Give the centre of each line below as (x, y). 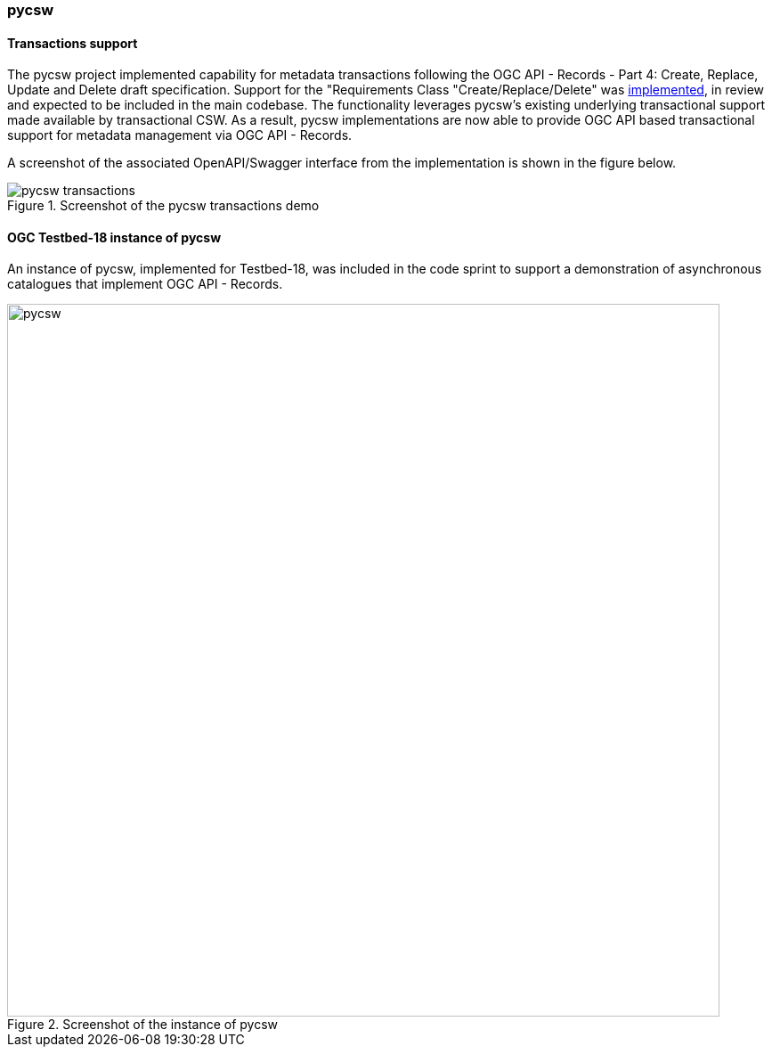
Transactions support (73, 43)
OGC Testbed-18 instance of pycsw (114, 237)
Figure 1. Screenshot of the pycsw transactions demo (163, 206)
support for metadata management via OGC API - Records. (180, 135)
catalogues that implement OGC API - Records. (145, 284)
